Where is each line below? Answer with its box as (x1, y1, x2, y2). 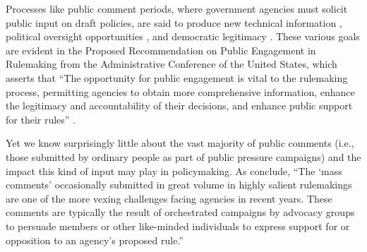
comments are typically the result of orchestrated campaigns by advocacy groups (6, 205, 355, 220)
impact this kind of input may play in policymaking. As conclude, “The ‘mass (6, 163, 342, 178)
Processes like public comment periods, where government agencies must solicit (6, 1, 348, 16)
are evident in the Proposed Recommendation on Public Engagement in (6, 42, 316, 57)
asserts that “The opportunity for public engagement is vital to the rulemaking (6, 70, 348, 85)
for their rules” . (6, 112, 76, 126)
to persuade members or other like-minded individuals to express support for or (6, 218, 350, 233)
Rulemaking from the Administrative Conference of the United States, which (6, 56, 337, 71)
